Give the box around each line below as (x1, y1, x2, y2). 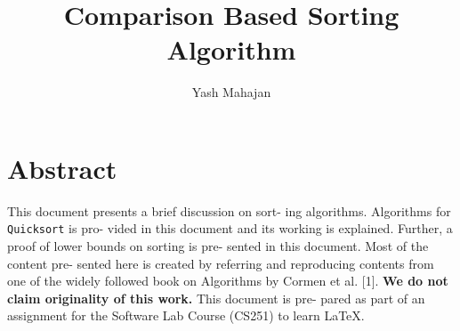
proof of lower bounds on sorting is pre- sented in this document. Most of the (7, 237, 429, 255)
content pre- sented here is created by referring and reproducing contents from (7, 254, 434, 272)
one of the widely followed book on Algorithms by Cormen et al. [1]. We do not (7, 271, 448, 290)
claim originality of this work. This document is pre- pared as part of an (7, 288, 425, 307)
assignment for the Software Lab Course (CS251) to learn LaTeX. (7, 306, 365, 325)
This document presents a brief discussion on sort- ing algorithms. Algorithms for (7, 201, 451, 220)
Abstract (7, 149, 117, 186)
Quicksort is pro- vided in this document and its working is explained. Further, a (7, 219, 453, 238)
